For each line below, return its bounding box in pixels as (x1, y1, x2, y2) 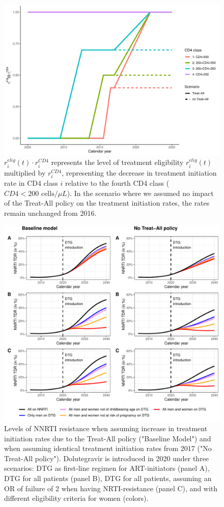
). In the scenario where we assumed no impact (67, 187, 214, 198)
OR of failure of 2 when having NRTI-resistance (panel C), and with (4, 483, 218, 493)
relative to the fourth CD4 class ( (65, 178, 170, 188)
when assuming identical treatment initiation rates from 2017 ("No (4, 443, 212, 454)
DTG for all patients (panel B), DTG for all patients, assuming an (4, 473, 212, 484)
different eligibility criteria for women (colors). (4, 493, 149, 503)
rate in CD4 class (4, 178, 58, 188)
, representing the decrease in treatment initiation (62, 167, 217, 178)
